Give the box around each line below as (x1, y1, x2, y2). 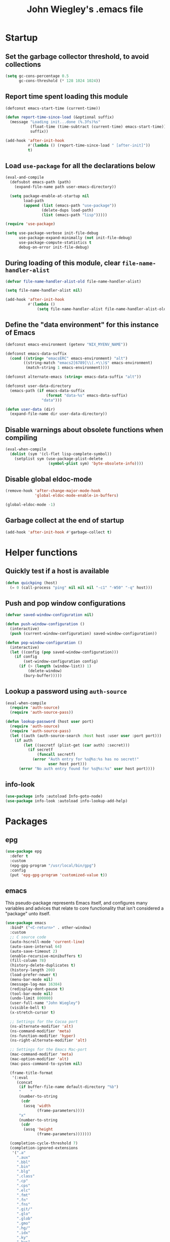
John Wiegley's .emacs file (26, 4, 144, 15)
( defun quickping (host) (5, 580, 58, 586)
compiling (5, 433, 38, 442)
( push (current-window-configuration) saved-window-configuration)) (10, 631, 157, 636)
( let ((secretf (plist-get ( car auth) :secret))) (23, 743, 130, 748)
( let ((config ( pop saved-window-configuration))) (10, 649, 119, 654)
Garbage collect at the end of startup (5, 516, 124, 525)
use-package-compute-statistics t (18, 240, 92, 245)
